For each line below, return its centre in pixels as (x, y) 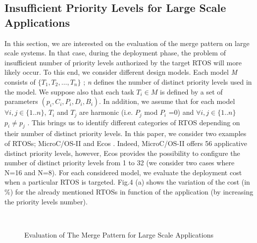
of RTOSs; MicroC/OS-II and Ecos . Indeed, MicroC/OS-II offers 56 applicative (126, 143)
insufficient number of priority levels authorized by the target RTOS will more (123, 62)
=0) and (181, 112)
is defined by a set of (191, 91)
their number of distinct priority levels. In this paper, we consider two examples (126, 133)
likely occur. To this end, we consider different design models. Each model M (121, 72)
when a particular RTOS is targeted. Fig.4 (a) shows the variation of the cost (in (127, 182)
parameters (21, 101)
